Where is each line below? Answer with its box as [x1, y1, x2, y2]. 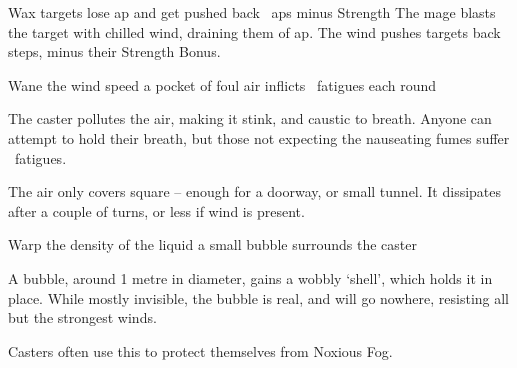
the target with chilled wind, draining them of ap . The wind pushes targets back [8, 21, 501, 42]
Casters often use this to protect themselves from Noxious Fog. [8, 340, 393, 361]
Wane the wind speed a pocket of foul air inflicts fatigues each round [8, 74, 437, 95]
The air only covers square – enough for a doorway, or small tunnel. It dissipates [8, 181, 502, 202]
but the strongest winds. [8, 307, 157, 328]
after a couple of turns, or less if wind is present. [8, 200, 305, 221]
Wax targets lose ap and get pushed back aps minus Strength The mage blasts [8, 2, 496, 22]
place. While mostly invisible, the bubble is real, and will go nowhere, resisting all [8, 287, 510, 308]
